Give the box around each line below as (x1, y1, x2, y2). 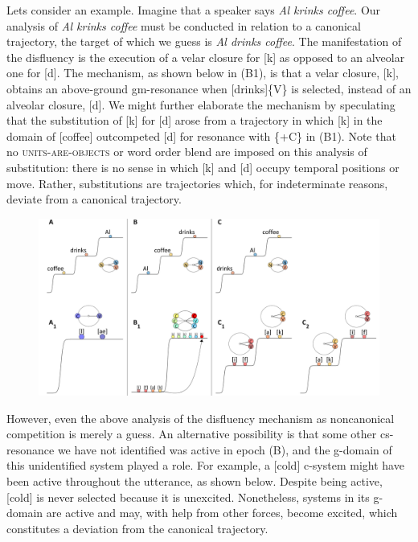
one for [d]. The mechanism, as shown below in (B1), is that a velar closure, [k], (6, 64, 399, 81)
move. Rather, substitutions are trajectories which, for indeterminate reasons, (6, 175, 388, 191)
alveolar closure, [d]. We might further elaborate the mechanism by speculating (6, 96, 395, 113)
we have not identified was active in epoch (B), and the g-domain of (57, 441, 392, 458)
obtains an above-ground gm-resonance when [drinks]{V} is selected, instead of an (6, 80, 412, 96)
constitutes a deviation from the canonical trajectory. (6, 519, 268, 536)
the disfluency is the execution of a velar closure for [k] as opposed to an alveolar (6, 48, 405, 65)
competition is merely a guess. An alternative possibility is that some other (6, 425, 377, 442)
